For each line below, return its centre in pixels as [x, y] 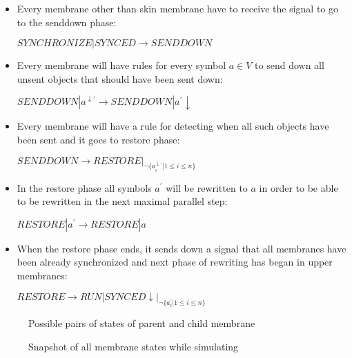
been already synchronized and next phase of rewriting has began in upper [175, 262]
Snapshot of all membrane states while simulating [134, 346]
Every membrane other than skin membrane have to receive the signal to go [178, 8]
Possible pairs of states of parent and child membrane [142, 323]
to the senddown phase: [67, 22]
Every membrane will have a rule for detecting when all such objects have [173, 126]
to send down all [290, 65]
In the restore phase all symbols [84, 187]
